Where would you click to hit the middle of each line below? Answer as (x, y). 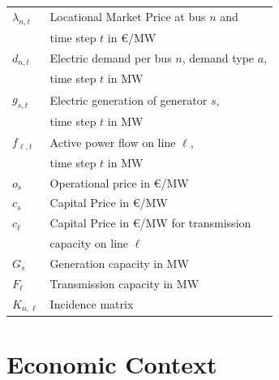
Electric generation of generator (129, 99)
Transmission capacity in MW (124, 283)
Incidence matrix (92, 304)
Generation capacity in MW (119, 263)
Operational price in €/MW (119, 182)
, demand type (218, 58)
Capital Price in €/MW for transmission (150, 223)
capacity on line (89, 243)
